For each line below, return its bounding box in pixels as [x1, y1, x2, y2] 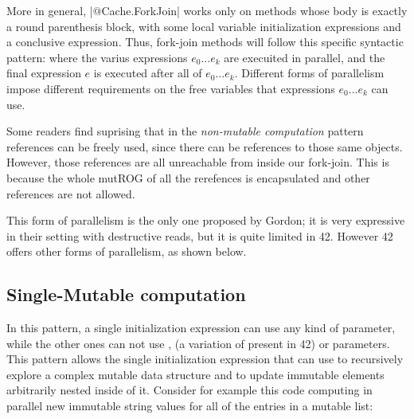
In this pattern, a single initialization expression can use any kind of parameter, [6, 319, 396, 336]
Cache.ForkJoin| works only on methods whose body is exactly [101, 2, 408, 18]
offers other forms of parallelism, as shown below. [6, 243, 247, 260]
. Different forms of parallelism [234, 65, 385, 81]
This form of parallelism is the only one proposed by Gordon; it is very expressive [6, 212, 405, 229]
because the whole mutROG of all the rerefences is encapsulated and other [6, 169, 370, 186]
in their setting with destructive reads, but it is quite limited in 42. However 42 [6, 227, 393, 244]
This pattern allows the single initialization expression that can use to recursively [6, 350, 404, 367]
